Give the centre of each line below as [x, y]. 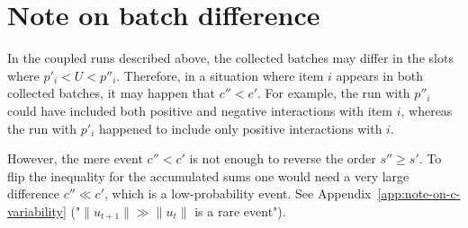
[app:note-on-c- [419, 193]
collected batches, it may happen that [112, 93]
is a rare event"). [240, 210]
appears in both [380, 75]
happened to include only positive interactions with [240, 128]
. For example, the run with [334, 93]
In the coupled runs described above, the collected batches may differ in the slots [230, 58]
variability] [37, 210]
